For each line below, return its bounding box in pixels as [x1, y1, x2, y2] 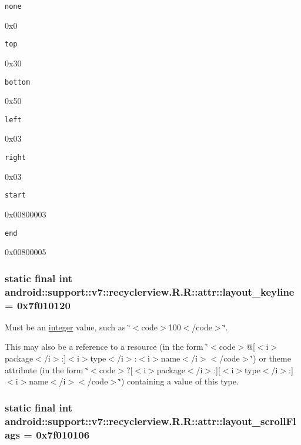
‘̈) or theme [250, 352, 291, 364]
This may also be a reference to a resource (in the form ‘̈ [5, 340, 209, 353]
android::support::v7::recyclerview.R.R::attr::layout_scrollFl [5, 413, 296, 428]
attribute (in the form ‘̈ [5, 363, 89, 376]
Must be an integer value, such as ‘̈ [5, 320, 131, 333]
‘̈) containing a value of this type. [119, 375, 239, 387]
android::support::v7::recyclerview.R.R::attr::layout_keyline [5, 284, 295, 299]
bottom [5, 78, 30, 86]
